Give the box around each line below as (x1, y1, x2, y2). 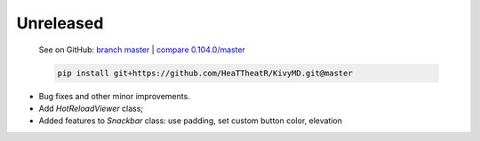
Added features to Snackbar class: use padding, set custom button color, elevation (38, 115, 342, 126)
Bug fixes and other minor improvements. (38, 90, 190, 101)
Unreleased (16, 13, 104, 33)
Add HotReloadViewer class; (38, 103, 144, 114)
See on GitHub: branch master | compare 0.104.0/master (38, 44, 246, 55)
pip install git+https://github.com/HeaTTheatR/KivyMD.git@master (57, 67, 353, 78)
